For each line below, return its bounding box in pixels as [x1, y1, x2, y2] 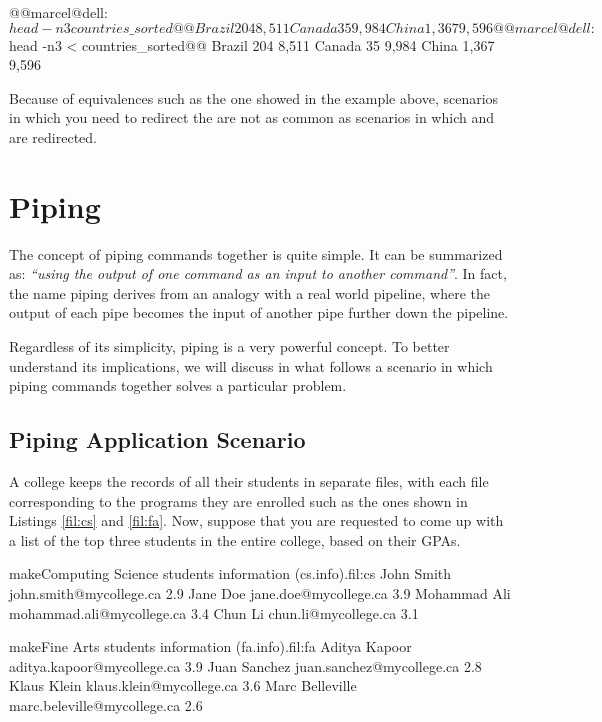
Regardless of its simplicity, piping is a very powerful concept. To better [9, 336, 450, 357]
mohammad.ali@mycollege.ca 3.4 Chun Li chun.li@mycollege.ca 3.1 [9, 602, 419, 623]
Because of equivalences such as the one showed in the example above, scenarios [9, 87, 499, 108]
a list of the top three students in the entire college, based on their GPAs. [9, 529, 461, 550]
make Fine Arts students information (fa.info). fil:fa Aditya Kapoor [9, 636, 412, 657]
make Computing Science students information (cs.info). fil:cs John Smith [9, 563, 451, 584]
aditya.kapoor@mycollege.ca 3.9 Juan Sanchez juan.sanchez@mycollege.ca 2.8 [9, 655, 482, 676]
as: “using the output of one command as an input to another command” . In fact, [9, 263, 507, 284]
